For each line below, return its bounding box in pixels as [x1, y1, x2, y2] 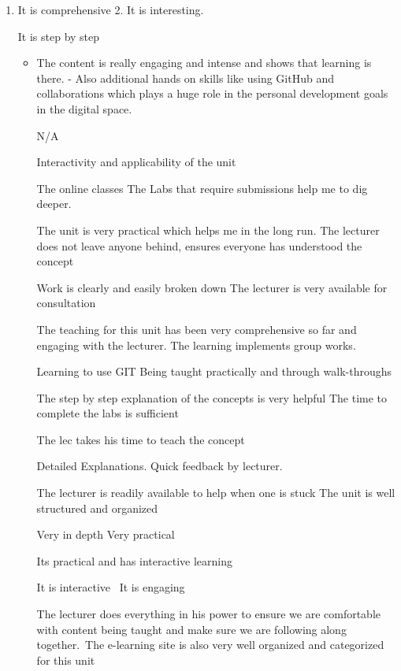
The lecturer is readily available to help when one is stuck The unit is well [36, 484, 395, 501]
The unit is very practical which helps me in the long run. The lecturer [36, 221, 380, 238]
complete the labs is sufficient [36, 405, 179, 421]
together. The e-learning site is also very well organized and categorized [36, 636, 384, 653]
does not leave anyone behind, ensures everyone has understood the [36, 237, 362, 254]
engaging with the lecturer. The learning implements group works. [36, 336, 356, 353]
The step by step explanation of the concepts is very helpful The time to [36, 389, 388, 406]
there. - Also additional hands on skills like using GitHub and [36, 69, 334, 86]
